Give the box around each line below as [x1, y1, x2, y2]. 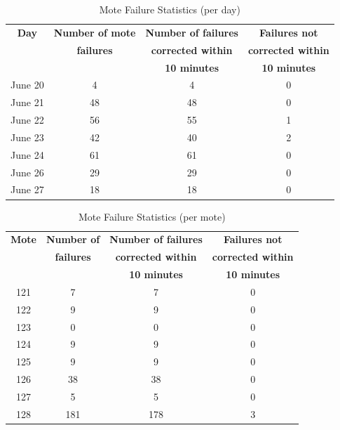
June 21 [11, 95, 44, 110]
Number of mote [53, 25, 136, 39]
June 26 [11, 164, 44, 179]
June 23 [11, 129, 44, 144]
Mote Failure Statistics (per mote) [78, 209, 226, 223]
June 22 [11, 112, 44, 127]
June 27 [11, 182, 44, 197]
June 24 [11, 147, 44, 162]
